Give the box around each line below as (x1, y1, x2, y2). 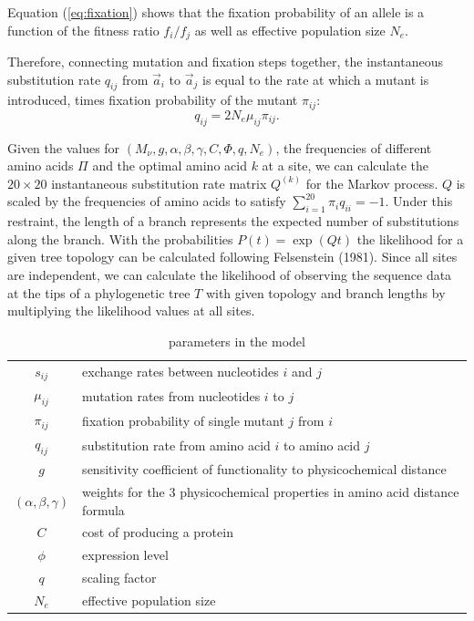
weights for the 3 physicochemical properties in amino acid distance (82, 482, 459, 502)
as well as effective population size (194, 20, 386, 39)
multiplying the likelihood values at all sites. (7, 301, 255, 320)
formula (82, 500, 125, 519)
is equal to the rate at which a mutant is (202, 69, 429, 88)
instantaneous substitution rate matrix (51, 173, 267, 192)
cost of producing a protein (82, 523, 233, 542)
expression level (82, 545, 169, 564)
